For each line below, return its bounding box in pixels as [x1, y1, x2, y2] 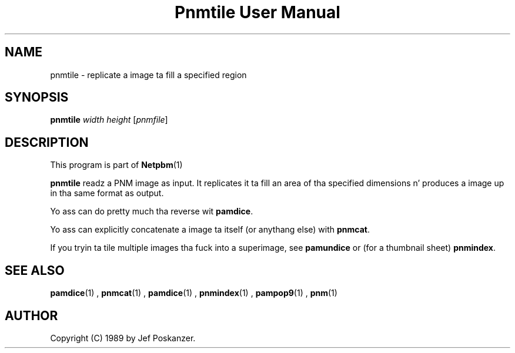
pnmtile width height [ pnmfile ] [50, 115, 168, 125]
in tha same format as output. [50, 188, 164, 199]
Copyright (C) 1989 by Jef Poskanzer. [50, 332, 196, 343]
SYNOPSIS [5, 90, 69, 105]
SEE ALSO [5, 263, 65, 278]
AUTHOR [5, 308, 58, 323]
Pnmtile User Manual [175, 2, 340, 22]
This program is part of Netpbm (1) [50, 160, 183, 170]
